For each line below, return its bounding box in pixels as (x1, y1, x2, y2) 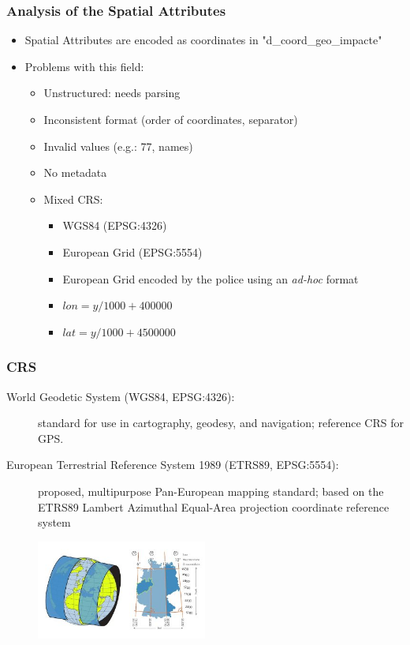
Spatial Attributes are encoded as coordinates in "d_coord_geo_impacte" (24, 32, 382, 48)
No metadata (43, 164, 107, 181)
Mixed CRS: (43, 190, 103, 207)
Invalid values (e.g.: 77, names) (43, 137, 193, 154)
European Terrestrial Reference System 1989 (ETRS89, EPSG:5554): (6, 456, 339, 473)
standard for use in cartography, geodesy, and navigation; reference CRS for (38, 414, 404, 431)
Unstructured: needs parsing (43, 84, 181, 101)
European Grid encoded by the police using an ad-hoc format (62, 270, 359, 287)
